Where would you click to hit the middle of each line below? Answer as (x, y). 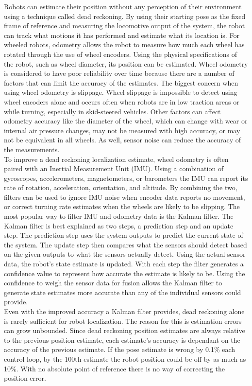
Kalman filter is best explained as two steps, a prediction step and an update (119, 225)
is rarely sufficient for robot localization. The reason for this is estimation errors (123, 321)
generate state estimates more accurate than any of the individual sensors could (123, 292)
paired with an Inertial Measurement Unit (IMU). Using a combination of (114, 168)
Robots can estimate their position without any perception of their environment (123, 6)
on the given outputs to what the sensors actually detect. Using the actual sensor (125, 254)
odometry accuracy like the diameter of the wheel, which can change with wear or (126, 121)
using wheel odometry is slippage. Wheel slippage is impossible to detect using (121, 92)
